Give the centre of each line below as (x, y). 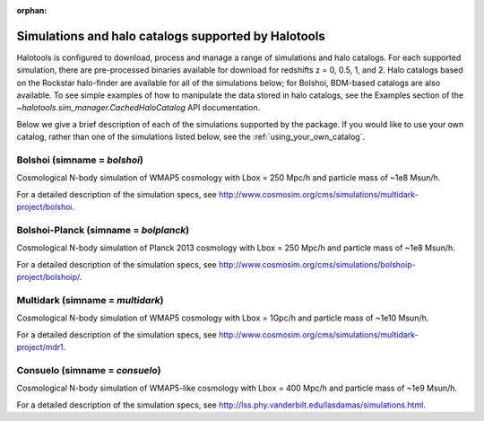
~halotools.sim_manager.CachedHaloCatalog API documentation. (138, 108)
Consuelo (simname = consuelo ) (89, 370)
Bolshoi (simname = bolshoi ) (80, 160)
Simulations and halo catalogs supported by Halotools (171, 36)
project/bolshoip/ (48, 277)
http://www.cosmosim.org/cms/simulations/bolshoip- (317, 264)
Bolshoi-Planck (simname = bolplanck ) (103, 230)
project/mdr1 (40, 347)
